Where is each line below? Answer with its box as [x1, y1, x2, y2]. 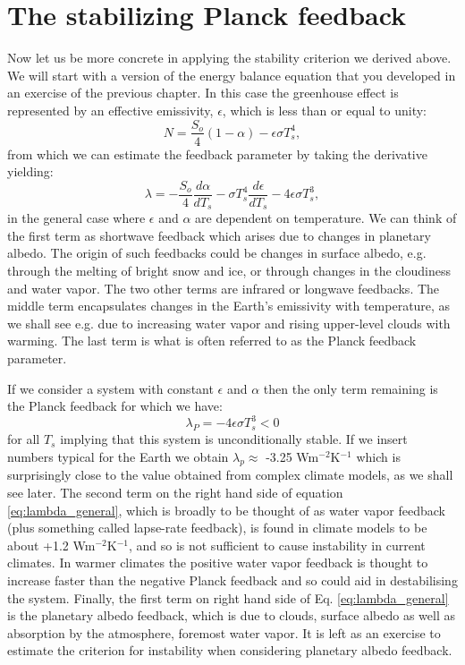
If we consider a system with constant [7, 379, 214, 397]
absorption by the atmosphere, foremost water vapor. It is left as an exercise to [7, 623, 441, 642]
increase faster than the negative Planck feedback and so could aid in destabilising [7, 571, 458, 590]
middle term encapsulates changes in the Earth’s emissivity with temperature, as [7, 296, 451, 315]
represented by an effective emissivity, [7, 100, 214, 119]
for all [7, 430, 40, 448]
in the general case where [7, 209, 146, 227]
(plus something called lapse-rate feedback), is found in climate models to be [7, 518, 427, 537]
